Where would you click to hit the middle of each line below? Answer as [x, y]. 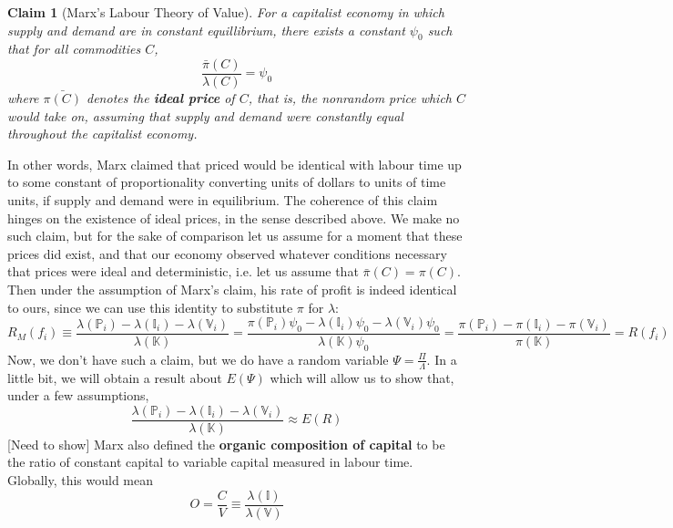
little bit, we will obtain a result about [115, 377]
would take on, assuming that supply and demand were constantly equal [205, 115]
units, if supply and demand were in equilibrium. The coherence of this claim [223, 200]
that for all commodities [74, 49]
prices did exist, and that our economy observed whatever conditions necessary [227, 253]
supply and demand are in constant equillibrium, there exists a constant [206, 30]
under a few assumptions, [78, 395]
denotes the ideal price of [161, 98]
